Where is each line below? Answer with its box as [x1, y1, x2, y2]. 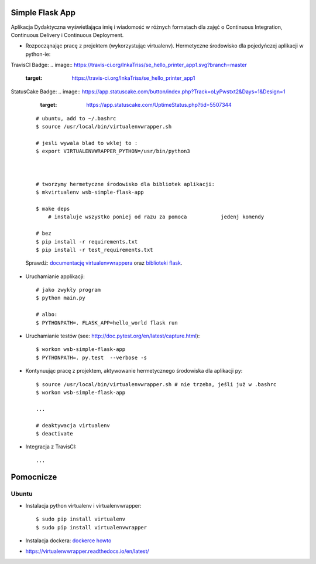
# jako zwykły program [36, 286, 101, 293]
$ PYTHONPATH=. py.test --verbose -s [36, 354, 147, 361]
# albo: [36, 311, 58, 318]
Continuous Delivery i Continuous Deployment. [11, 31, 124, 38]
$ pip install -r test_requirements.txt [36, 246, 153, 253]
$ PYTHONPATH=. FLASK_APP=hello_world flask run [36, 319, 178, 326]
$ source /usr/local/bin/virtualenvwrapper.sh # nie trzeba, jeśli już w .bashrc [36, 381, 277, 387]
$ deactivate [36, 430, 73, 437]
